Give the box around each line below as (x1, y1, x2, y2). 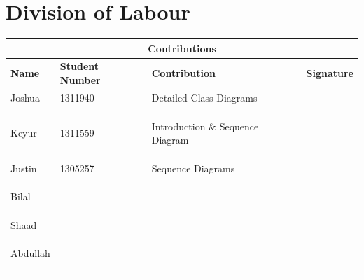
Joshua (10, 90, 40, 104)
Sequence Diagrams (151, 160, 235, 175)
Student (59, 59, 99, 73)
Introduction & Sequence (151, 118, 259, 133)
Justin (10, 160, 37, 175)
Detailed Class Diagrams (151, 90, 258, 104)
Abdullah (10, 246, 50, 260)
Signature (306, 66, 353, 80)
